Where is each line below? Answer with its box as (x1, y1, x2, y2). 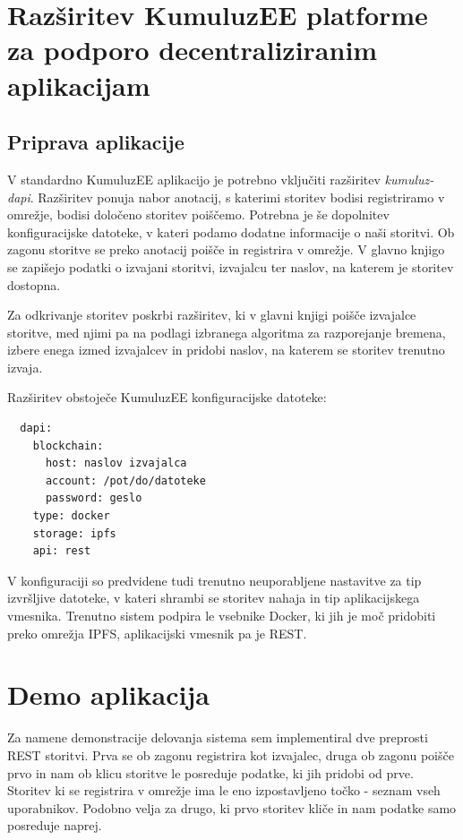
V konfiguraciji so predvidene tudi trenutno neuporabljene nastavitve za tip (7, 570, 422, 589)
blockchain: (32, 439, 104, 452)
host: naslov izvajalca (45, 457, 187, 470)
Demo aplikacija (7, 676, 210, 713)
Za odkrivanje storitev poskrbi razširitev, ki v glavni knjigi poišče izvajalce (7, 305, 416, 324)
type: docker (32, 510, 110, 523)
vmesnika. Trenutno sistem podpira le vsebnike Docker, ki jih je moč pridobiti (7, 606, 436, 625)
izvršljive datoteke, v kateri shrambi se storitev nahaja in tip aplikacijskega (7, 588, 420, 607)
